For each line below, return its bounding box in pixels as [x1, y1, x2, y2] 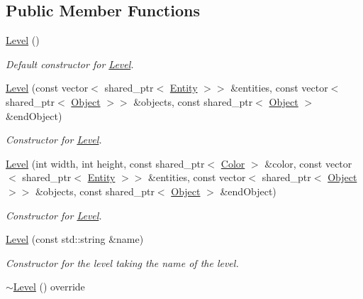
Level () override [13, 279, 85, 294]
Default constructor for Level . [6, 56, 134, 71]
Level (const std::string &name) [6, 232, 144, 246]
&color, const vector [264, 156, 352, 170]
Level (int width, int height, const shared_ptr [6, 156, 205, 170]
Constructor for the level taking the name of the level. [6, 255, 239, 270]
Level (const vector [6, 80, 89, 95]
